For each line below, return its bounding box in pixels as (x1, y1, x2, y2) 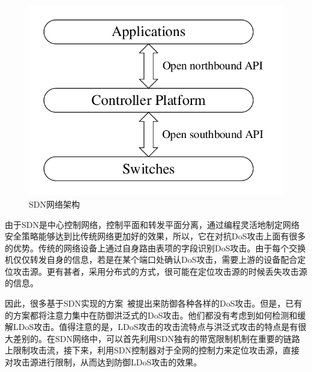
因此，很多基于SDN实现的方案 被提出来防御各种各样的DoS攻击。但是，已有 (5, 297, 302, 310)
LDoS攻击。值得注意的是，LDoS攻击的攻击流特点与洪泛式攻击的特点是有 (13, 320, 298, 333)
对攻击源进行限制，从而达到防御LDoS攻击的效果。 (5, 356, 202, 368)
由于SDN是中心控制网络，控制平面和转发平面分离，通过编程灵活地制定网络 (5, 218, 299, 230)
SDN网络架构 (29, 197, 80, 210)
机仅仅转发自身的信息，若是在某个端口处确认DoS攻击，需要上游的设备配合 (5, 253, 298, 266)
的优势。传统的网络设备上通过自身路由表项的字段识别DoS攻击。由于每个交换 (5, 241, 306, 254)
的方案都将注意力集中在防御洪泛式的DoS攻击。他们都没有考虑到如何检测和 (5, 308, 298, 321)
